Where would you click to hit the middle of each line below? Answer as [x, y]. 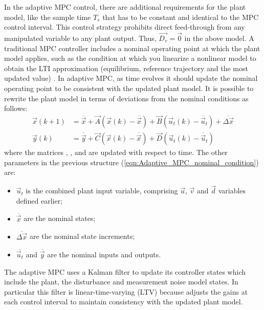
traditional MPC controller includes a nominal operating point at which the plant [132, 48]
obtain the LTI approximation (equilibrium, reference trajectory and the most [126, 68]
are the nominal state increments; [82, 236]
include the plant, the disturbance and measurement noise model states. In [121, 282]
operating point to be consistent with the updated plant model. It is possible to [129, 88]
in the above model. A [219, 38]
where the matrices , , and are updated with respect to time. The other [116, 152]
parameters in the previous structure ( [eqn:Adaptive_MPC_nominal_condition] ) [131, 162]
